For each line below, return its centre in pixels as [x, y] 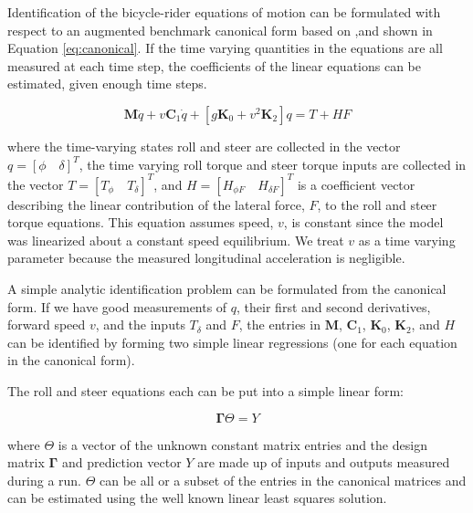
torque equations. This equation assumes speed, [141, 222]
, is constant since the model [363, 222]
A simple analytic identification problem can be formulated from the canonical [227, 289]
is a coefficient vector [356, 184]
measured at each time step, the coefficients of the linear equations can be [214, 65]
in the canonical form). [71, 360]
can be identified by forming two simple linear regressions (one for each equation [232, 342]
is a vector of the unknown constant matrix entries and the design [242, 444]
